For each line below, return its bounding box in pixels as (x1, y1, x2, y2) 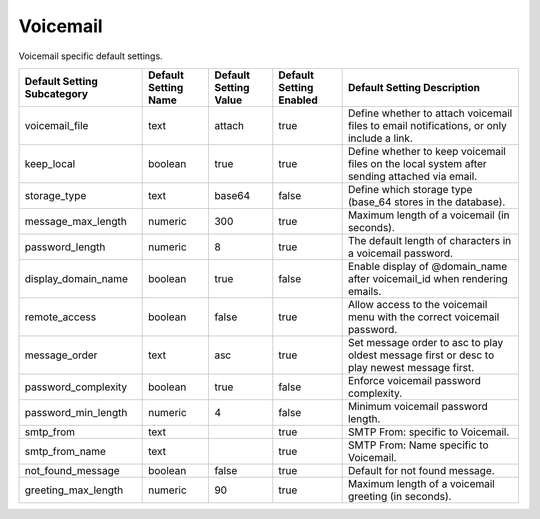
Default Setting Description (347, 80, 480, 94)
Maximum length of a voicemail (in (347, 208, 510, 222)
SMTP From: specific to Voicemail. (347, 425, 510, 439)
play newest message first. (347, 360, 475, 374)
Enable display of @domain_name (347, 259, 508, 273)
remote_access (24, 310, 97, 324)
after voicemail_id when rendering (347, 271, 509, 285)
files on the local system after (347, 156, 487, 170)
